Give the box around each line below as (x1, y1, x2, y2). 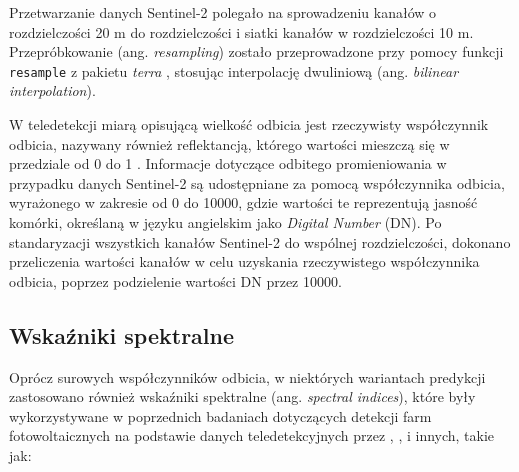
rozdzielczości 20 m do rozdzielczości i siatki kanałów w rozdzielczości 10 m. (9, 21, 474, 42)
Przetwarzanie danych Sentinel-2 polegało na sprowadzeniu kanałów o (9, 2, 437, 22)
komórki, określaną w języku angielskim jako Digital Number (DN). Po (9, 212, 442, 232)
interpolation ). (9, 80, 96, 101)
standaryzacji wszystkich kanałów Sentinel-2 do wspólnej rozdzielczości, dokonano (9, 231, 511, 252)
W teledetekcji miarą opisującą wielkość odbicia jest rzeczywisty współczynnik (9, 114, 489, 135)
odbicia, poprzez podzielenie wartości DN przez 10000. (9, 270, 342, 291)
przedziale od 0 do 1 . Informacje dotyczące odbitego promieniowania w (9, 153, 447, 174)
